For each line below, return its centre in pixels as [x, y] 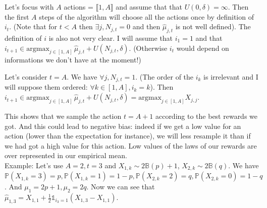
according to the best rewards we [206, 116]
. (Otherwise [148, 48]
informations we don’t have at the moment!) [73, 60]
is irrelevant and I [231, 77]
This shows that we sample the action [63, 116]
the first [17, 16]
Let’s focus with [29, 7]
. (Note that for [33, 26]
